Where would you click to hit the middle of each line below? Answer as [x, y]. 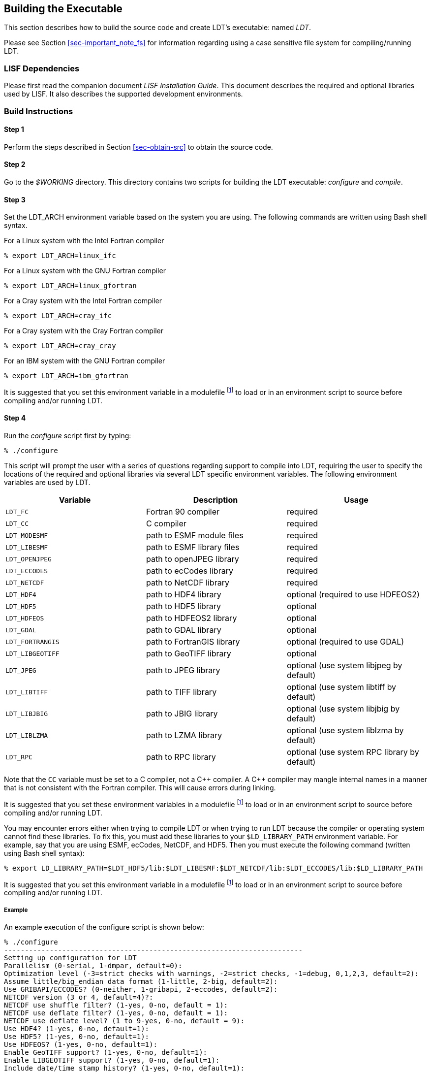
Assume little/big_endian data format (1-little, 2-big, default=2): [141, 982]
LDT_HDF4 [21, 594]
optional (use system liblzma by [345, 731]
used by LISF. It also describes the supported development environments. [123, 94]
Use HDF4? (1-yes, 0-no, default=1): [77, 1029]
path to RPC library [181, 757]
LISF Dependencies [42, 68]
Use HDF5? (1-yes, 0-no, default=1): [77, 1037]
